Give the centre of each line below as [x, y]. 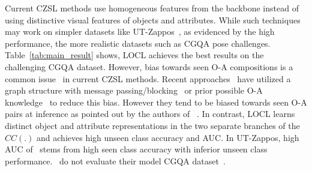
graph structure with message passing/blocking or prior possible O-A [134, 90]
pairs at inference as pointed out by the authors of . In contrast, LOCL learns [150, 114]
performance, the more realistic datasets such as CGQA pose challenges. [138, 43]
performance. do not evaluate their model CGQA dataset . [115, 160]
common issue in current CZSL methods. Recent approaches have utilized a [148, 78]
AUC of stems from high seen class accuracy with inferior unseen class [136, 149]
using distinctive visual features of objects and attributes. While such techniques [153, 19]
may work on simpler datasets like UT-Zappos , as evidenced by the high [140, 31]
